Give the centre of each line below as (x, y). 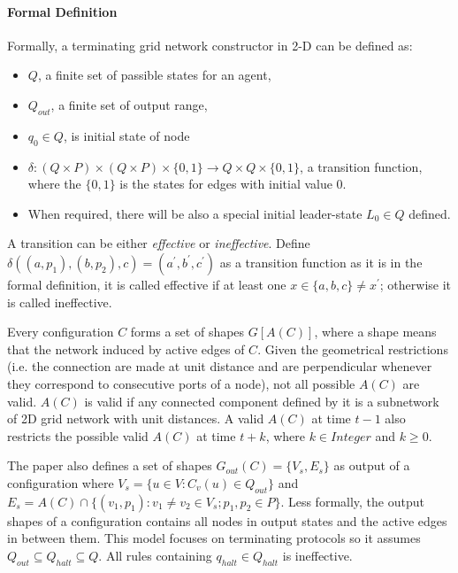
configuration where (61, 482)
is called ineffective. (60, 302)
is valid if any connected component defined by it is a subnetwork (262, 401)
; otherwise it (416, 284)
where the (54, 184)
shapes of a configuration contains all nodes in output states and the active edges (227, 520)
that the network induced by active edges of (126, 348)
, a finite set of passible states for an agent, (154, 75)
